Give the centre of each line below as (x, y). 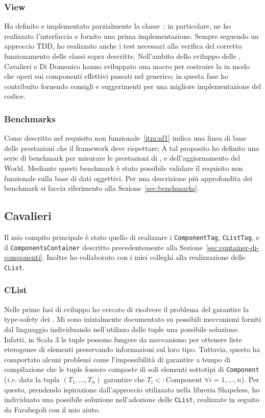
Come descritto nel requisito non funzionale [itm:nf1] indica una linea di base (125, 138)
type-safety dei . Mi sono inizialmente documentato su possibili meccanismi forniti (132, 319)
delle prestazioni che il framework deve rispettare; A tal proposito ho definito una (132, 148)
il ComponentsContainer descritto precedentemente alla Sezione (103, 247)
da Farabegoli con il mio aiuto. (52, 409)
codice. (15, 96)
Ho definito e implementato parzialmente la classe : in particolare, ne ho (117, 26)
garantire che (124, 379)
